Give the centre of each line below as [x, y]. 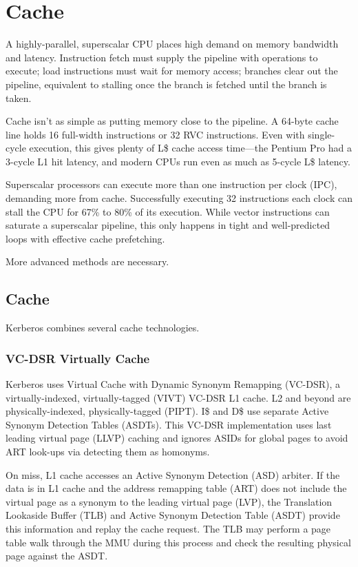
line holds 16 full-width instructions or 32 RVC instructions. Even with [155, 134]
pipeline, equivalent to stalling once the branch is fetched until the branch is [166, 84]
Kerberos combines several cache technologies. [103, 328]
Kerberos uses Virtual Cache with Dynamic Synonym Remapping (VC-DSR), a [173, 384]
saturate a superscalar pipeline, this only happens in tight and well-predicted [168, 225]
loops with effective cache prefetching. [85, 238]
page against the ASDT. [57, 556]
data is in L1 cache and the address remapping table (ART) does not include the [176, 488]
